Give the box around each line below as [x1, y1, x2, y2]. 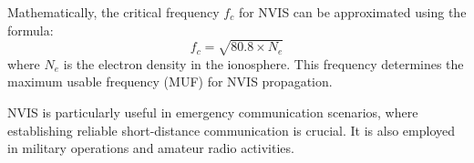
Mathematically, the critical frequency [7, 3, 220, 21]
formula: [7, 20, 54, 39]
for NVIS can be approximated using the [238, 3, 467, 21]
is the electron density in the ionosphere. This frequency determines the [63, 54, 464, 73]
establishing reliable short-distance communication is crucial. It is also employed [7, 120, 456, 139]
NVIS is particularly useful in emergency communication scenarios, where [7, 102, 418, 121]
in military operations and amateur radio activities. [7, 138, 294, 158]
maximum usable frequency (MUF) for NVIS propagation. [7, 72, 333, 91]
